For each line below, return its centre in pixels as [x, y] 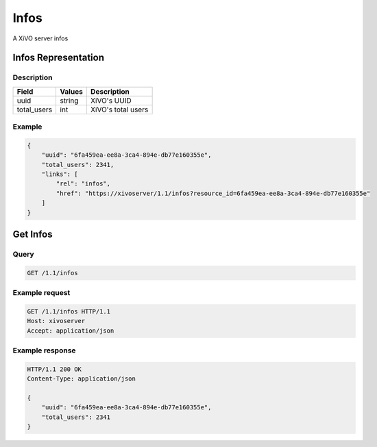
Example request [41, 293]
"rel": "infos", [83, 184]
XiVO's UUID [111, 101]
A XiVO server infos [40, 38]
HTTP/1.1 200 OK [54, 369]
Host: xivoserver [56, 321]
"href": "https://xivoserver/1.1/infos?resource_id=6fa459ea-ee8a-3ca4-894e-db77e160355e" [213, 193]
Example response [44, 350]
